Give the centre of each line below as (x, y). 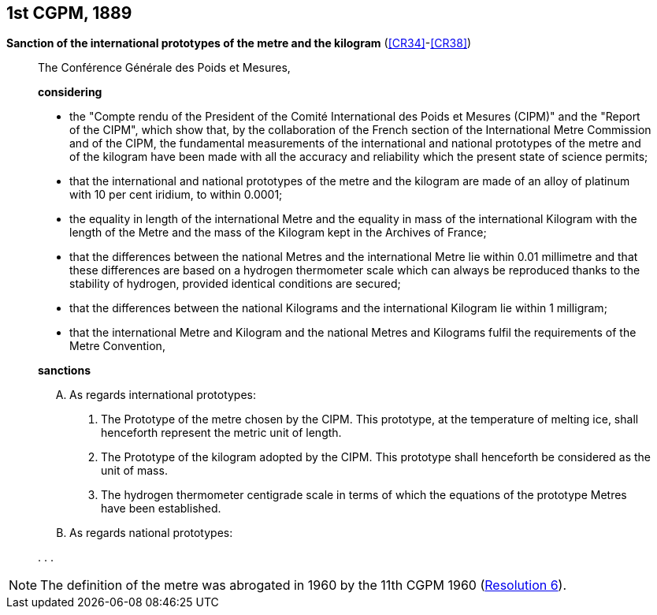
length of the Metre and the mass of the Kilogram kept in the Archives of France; (278, 233)
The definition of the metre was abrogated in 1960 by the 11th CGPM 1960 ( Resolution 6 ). (304, 585)
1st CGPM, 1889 (69, 13)
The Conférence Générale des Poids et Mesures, (164, 68)
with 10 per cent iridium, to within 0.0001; (176, 195)
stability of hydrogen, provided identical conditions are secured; (235, 284)
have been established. (161, 509)
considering (70, 92)
